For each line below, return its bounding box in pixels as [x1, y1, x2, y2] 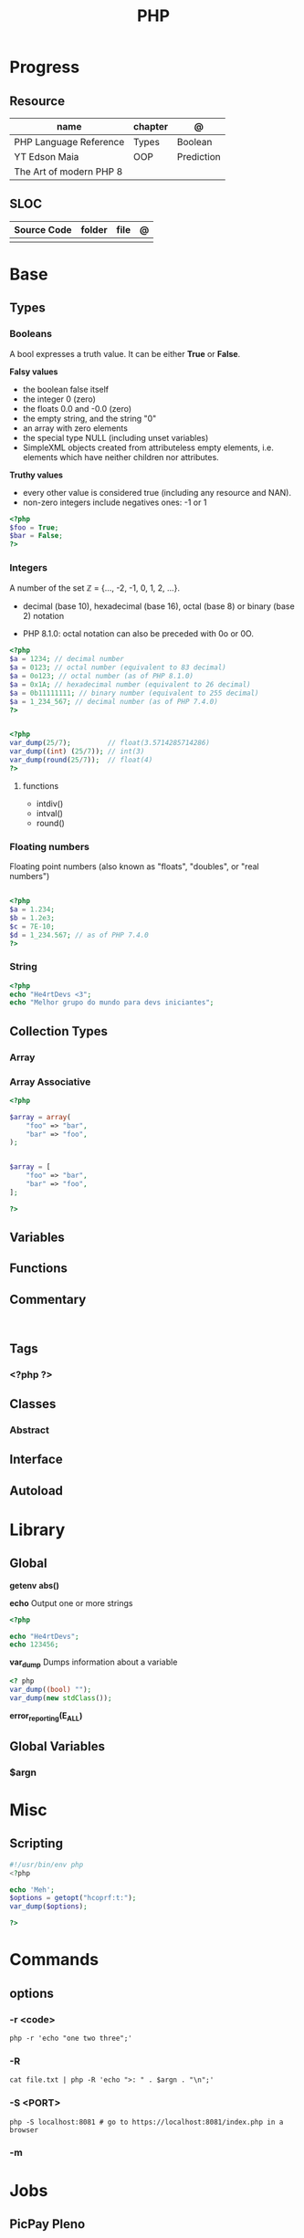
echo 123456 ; [9, 1640, 59, 1649]
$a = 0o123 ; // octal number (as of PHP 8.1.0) [9, 672, 194, 681]
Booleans [9, 328, 53, 341]
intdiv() [36, 798, 64, 809]
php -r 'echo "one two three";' [9, 2033, 132, 2043]
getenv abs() [9, 1580, 59, 1591]
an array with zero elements [22, 422, 128, 434]
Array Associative [9, 1075, 91, 1087]
